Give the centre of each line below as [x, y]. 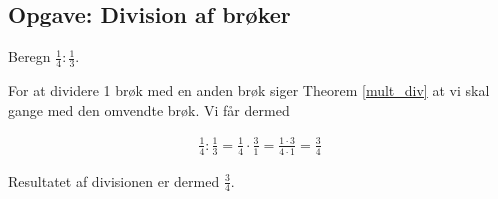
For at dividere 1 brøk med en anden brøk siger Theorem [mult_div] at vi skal [249, 90]
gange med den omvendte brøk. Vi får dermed [149, 109]
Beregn [29, 56]
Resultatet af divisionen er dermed [114, 180]
